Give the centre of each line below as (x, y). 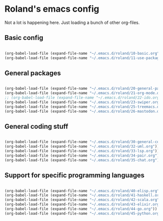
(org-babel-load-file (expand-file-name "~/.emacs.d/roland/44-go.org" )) (81, 209)
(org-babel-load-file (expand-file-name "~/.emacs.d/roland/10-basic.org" (82, 53)
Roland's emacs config (52, 9)
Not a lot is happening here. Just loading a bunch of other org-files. (72, 22)
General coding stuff (36, 126)
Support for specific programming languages (74, 175)
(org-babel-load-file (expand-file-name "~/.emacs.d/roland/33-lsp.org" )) (82, 151)
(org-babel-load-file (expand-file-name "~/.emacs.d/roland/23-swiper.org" (83, 102)
